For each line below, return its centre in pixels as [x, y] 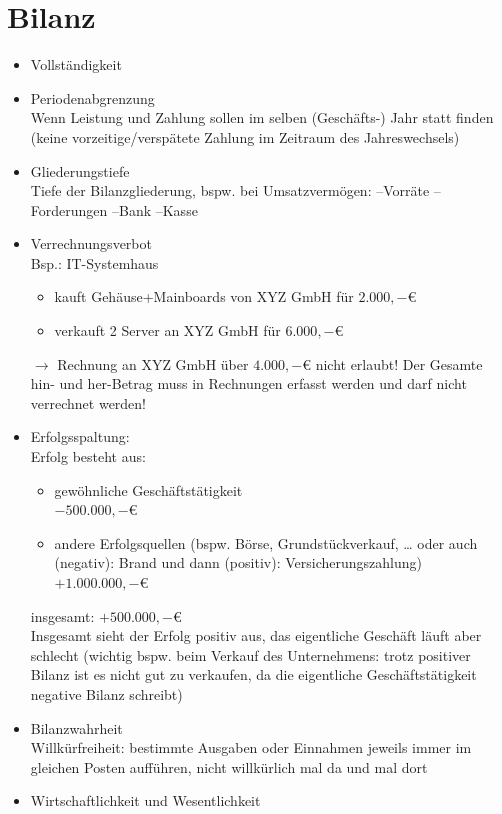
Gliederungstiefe [80, 170]
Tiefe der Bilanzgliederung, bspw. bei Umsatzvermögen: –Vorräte [230, 190]
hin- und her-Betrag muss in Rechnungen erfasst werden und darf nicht [248, 383]
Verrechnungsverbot [91, 243]
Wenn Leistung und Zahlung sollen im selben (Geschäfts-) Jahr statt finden [262, 117]
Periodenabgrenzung [92, 97]
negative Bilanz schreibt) [106, 693]
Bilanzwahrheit [76, 727]
